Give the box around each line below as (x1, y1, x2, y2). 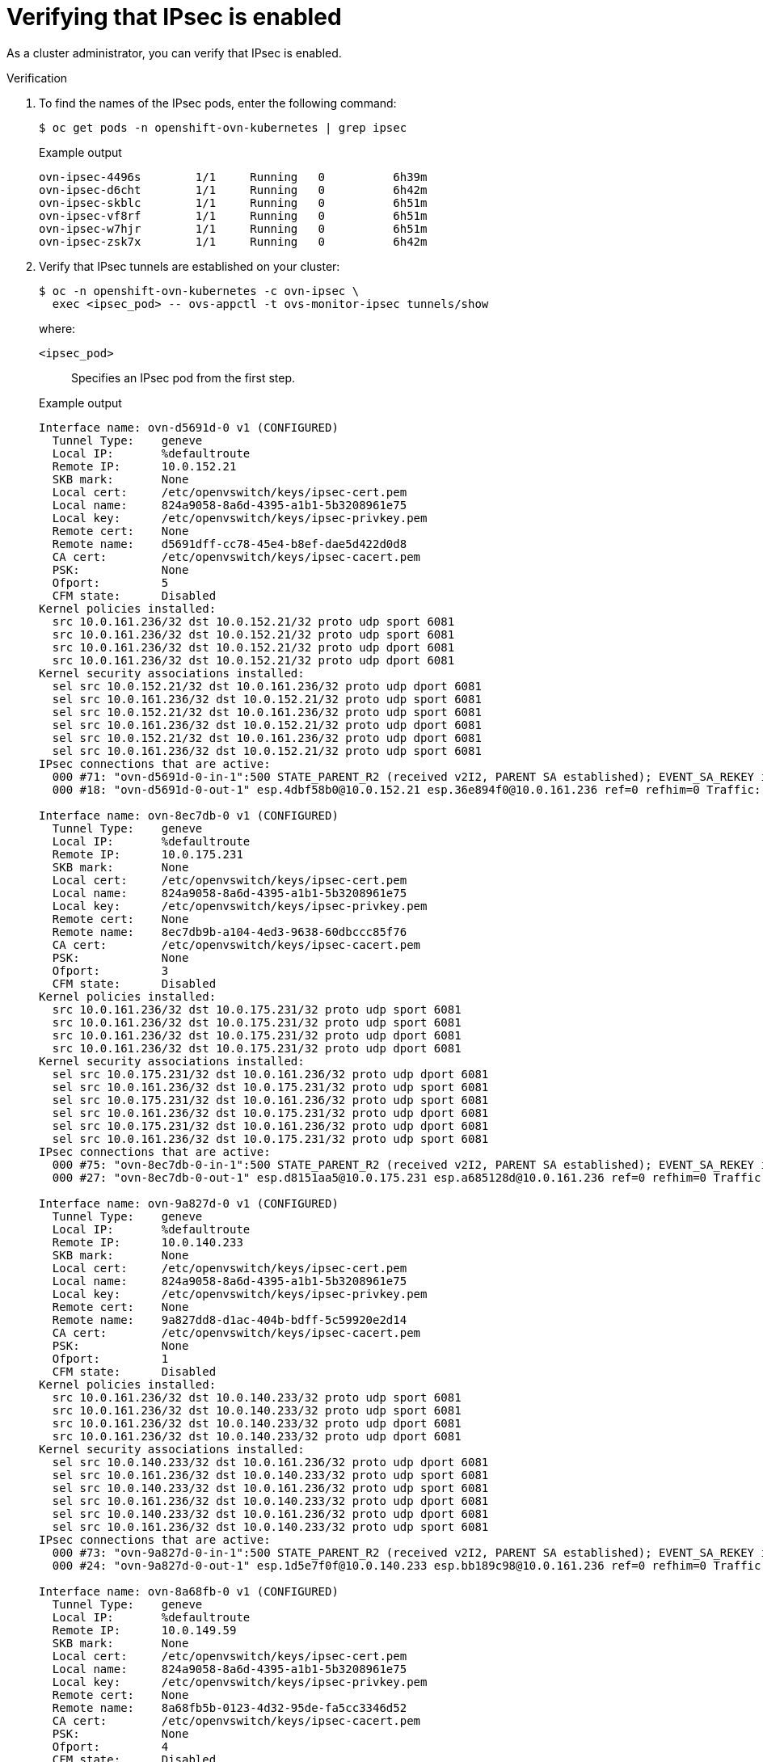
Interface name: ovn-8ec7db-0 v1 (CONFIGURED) (39, 808, 339, 822)
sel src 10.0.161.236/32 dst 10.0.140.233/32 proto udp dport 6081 (52, 1494, 489, 1507)
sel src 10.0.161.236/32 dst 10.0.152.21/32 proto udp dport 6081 (52, 718, 482, 731)
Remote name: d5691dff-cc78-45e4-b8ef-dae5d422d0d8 (52, 537, 407, 550)
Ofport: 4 (52, 1739, 169, 1753)
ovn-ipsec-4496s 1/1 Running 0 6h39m (39, 170, 428, 183)
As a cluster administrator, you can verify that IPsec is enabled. (6, 45, 342, 60)
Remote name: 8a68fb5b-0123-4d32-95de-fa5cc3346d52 (52, 1701, 407, 1714)
